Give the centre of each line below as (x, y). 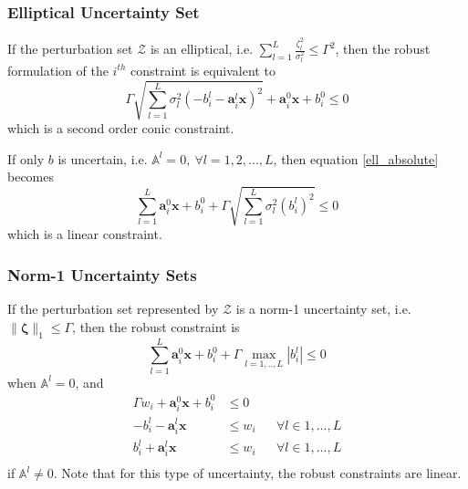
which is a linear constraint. (85, 234)
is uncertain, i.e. (103, 158)
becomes (31, 177)
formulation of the (58, 70)
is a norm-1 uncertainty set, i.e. (323, 309)
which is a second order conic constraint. (121, 128)
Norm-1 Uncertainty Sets (102, 274)
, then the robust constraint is (156, 326)
